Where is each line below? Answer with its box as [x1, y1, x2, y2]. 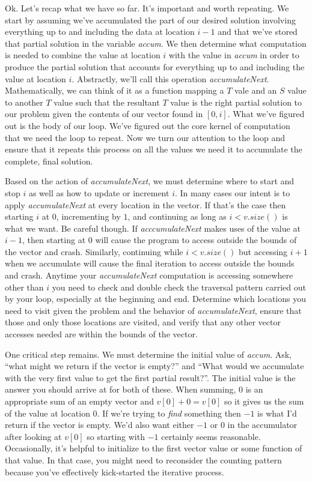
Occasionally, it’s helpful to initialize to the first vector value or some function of [5, 442, 302, 454]
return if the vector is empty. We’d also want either [5, 418, 194, 431]
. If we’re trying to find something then [97, 406, 241, 419]
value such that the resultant [54, 95, 160, 108]
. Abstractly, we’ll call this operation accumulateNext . [72, 72, 269, 85]
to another [5, 95, 43, 108]
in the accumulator [227, 418, 298, 431]
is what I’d [257, 406, 297, 419]
